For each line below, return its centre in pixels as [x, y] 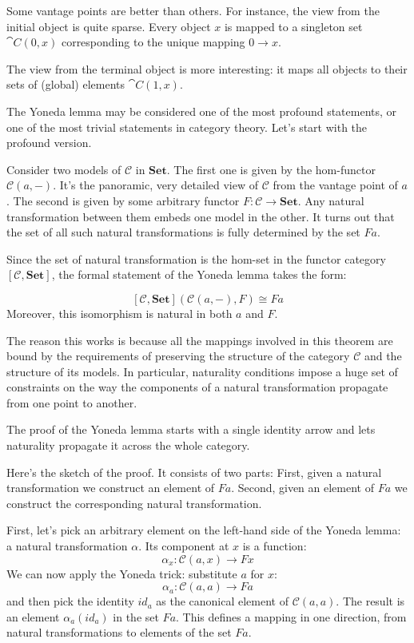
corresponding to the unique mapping [153, 42]
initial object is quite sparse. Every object [109, 26]
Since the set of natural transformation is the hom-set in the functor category [196, 258]
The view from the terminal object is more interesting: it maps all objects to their [207, 68]
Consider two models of [64, 169]
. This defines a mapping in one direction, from [291, 616]
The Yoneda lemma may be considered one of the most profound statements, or [202, 111]
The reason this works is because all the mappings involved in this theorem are [200, 340]
